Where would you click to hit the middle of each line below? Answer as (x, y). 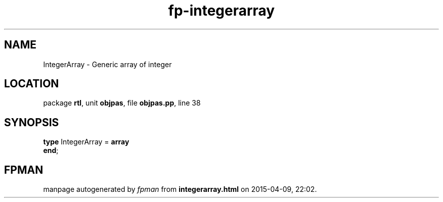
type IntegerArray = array (86, 142)
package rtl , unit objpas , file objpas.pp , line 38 (122, 103)
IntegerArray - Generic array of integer (107, 64)
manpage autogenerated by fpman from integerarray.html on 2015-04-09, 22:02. (180, 189)
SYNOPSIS (32, 122)
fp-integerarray (221, 11)
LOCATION (32, 84)
